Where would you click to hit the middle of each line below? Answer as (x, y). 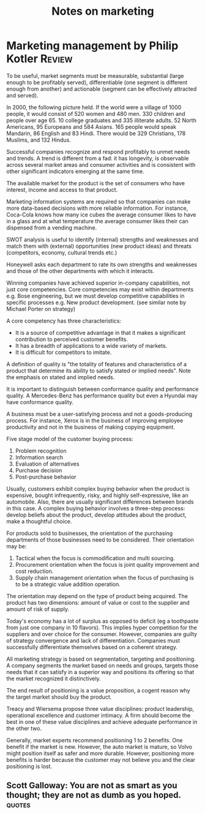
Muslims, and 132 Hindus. (39, 140)
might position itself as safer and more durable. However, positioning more (100, 753)
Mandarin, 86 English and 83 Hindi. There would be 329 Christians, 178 (96, 133)
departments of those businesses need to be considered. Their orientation (100, 539)
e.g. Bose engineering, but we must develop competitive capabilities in (95, 296)
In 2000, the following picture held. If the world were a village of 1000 (94, 107)
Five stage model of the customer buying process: (70, 439)
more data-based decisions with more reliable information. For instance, (97, 208)
